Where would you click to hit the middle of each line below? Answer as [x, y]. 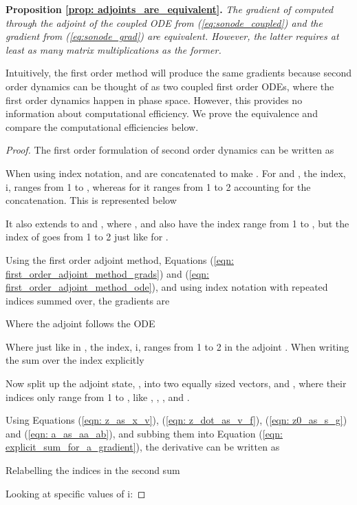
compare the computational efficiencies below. [102, 126]
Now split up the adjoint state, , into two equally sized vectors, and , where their [176, 383]
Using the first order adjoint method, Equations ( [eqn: [120, 259]
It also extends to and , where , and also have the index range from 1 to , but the [177, 223]
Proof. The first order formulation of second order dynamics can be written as [170, 150]
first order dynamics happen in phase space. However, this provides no [154, 100]
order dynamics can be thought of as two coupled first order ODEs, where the [170, 86]
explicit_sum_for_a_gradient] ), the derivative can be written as [143, 447]
